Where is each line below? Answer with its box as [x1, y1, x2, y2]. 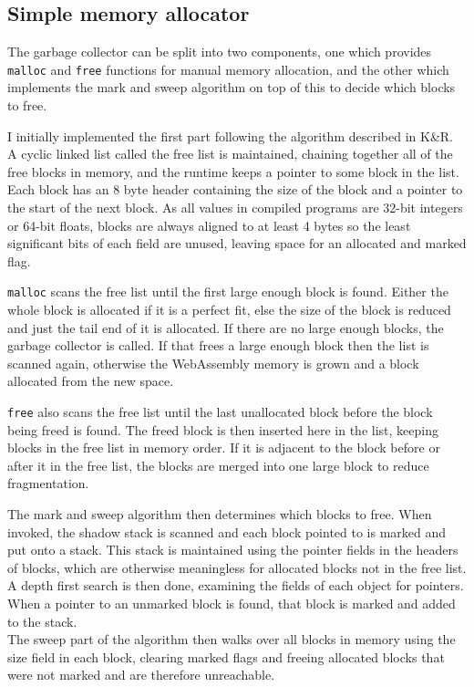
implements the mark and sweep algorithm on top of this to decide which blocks [7, 78, 456, 97]
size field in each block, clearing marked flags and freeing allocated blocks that [7, 647, 445, 666]
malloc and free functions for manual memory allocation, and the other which [7, 59, 449, 78]
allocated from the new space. [7, 371, 174, 390]
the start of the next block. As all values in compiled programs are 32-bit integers [7, 198, 463, 217]
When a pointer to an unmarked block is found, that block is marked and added [7, 594, 456, 613]
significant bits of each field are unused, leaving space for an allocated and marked [7, 234, 467, 253]
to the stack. [7, 611, 77, 630]
